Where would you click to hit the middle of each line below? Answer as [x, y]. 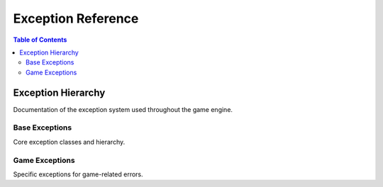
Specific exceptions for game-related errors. [78, 174]
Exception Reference [76, 18]
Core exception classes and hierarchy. [69, 142]
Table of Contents [40, 40]
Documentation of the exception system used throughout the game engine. [123, 109]
